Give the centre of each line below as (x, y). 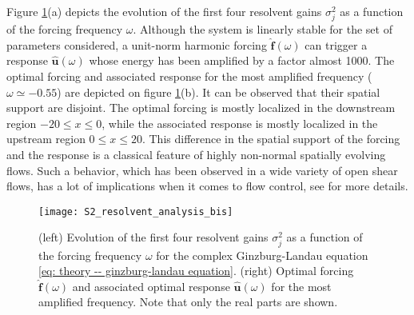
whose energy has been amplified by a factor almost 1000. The (242, 60)
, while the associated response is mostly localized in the (240, 123)
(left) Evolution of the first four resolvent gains (153, 237)
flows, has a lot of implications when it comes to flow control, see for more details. (207, 186)
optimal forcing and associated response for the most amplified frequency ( (189, 76)
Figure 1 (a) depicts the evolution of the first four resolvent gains (164, 11)
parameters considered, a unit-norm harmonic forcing (137, 44)
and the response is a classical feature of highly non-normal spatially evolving (196, 154)
